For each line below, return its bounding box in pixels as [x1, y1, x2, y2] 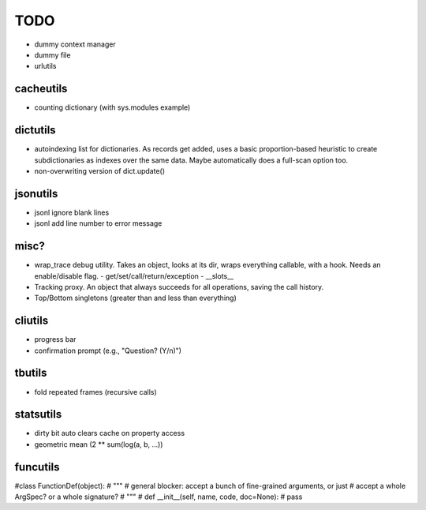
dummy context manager [34, 39, 116, 49]
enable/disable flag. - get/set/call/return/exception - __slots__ [34, 271, 234, 280]
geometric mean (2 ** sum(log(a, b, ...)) [34, 439, 163, 449]
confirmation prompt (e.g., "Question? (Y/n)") [34, 346, 181, 355]
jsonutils [14, 186, 58, 201]
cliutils [14, 314, 49, 328]
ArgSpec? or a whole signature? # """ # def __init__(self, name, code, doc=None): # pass [14, 492, 303, 501]
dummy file [34, 50, 71, 59]
